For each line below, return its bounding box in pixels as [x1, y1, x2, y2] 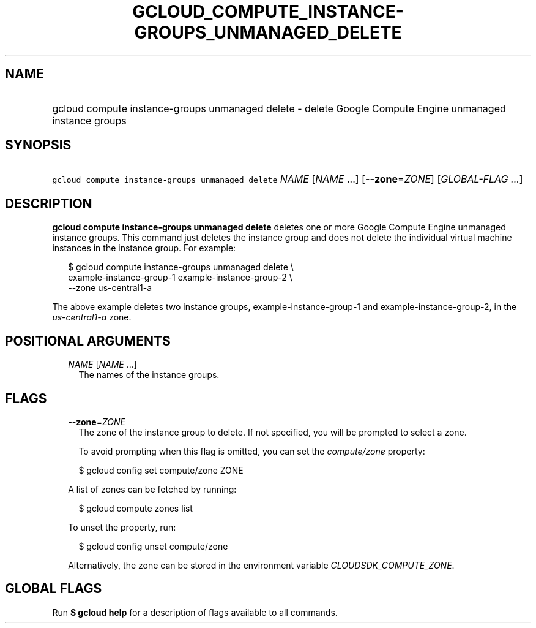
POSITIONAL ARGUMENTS [5, 333, 171, 349]
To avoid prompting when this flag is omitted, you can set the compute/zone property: [78, 445, 425, 456]
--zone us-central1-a [68, 282, 152, 293]
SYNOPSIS [5, 137, 72, 153]
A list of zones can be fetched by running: [68, 483, 237, 494]
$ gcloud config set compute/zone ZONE [78, 464, 244, 475]
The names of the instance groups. [78, 369, 220, 380]
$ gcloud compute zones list [78, 502, 193, 513]
